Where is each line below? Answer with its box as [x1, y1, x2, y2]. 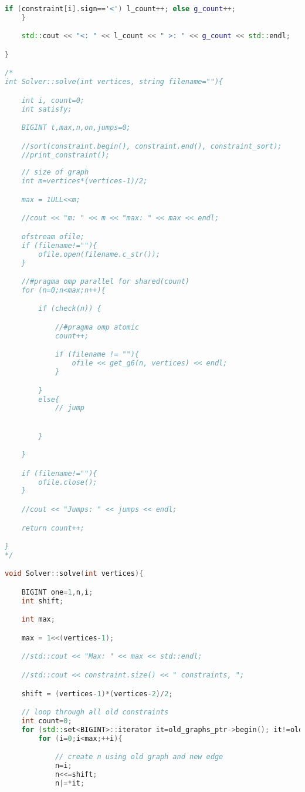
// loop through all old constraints [21, 708, 169, 717]
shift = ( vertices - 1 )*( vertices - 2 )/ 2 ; [21, 689, 173, 698]
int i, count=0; [21, 96, 85, 105]
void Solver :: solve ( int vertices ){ [5, 569, 144, 578]
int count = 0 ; [21, 716, 72, 725]
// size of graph [21, 168, 89, 177]
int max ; [21, 615, 55, 624]
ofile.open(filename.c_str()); [38, 250, 160, 259]
